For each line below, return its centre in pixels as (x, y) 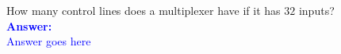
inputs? (316, 10)
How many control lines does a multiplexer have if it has (144, 10)
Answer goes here (49, 41)
